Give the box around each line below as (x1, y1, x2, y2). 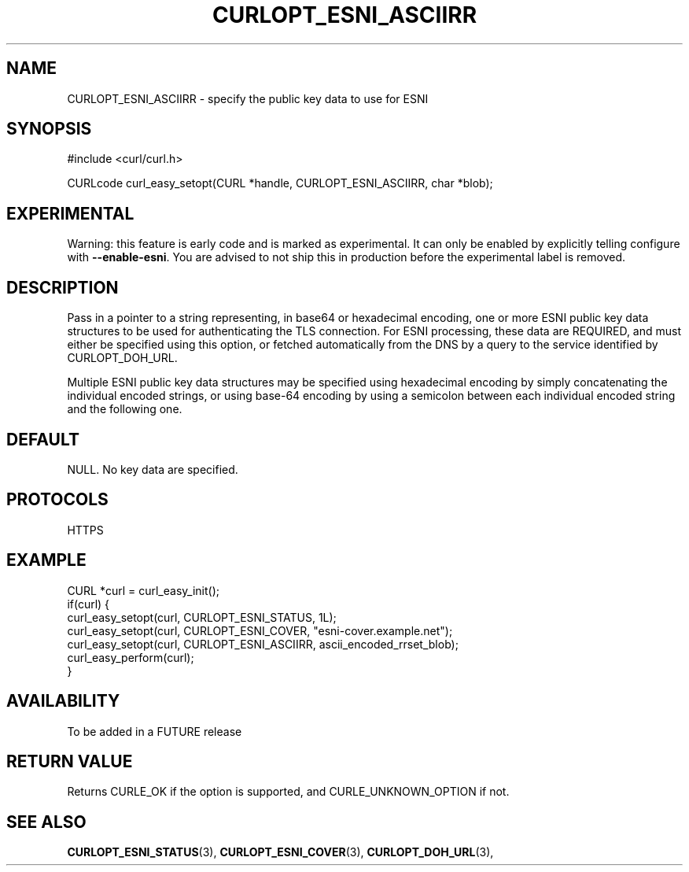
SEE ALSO (6, 811, 87, 832)
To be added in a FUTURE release (67, 724, 242, 738)
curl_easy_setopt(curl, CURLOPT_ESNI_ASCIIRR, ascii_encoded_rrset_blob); (67, 637, 459, 651)
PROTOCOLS (6, 490, 109, 510)
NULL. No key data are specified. (67, 462, 238, 476)
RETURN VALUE (6, 751, 133, 771)
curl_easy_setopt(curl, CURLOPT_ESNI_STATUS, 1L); (67, 610, 337, 624)
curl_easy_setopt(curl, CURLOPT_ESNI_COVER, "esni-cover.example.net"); (67, 623, 453, 637)
